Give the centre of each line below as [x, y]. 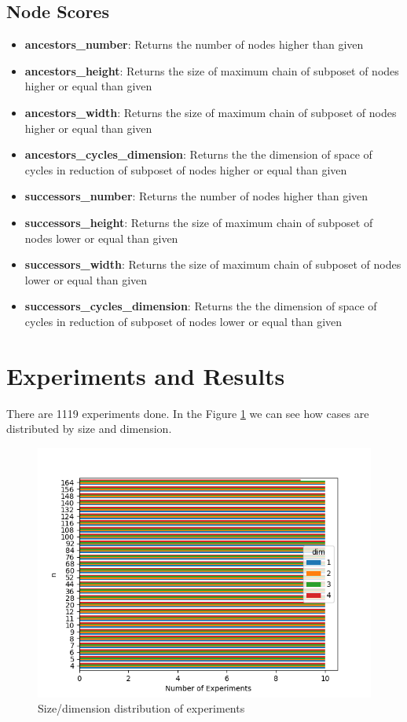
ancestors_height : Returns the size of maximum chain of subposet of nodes [212, 70]
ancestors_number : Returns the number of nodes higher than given [194, 44]
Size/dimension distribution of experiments [141, 708]
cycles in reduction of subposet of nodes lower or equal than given [183, 321]
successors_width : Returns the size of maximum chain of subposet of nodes [213, 264]
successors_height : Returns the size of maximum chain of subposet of [199, 222]
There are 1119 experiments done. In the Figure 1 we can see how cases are [188, 413]
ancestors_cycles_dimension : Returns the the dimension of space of [198, 154]
